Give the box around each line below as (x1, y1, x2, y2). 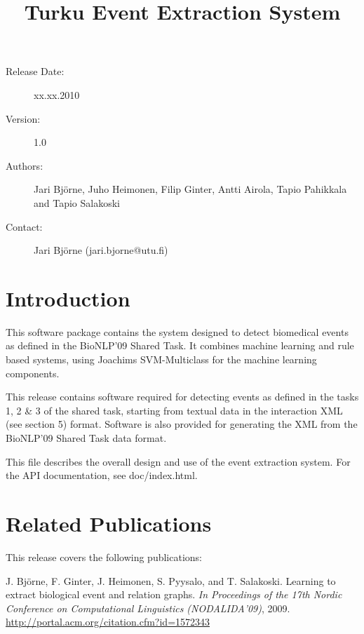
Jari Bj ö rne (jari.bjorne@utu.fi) (34, 243, 168, 257)
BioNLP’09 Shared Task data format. (6, 431, 167, 445)
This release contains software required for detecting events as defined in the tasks (6, 389, 359, 404)
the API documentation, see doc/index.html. (6, 468, 198, 483)
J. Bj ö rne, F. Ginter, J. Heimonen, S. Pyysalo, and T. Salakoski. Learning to (6, 573, 336, 588)
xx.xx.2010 (34, 87, 80, 102)
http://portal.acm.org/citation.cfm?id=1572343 (6, 614, 210, 629)
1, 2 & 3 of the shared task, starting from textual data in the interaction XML (6, 403, 343, 417)
